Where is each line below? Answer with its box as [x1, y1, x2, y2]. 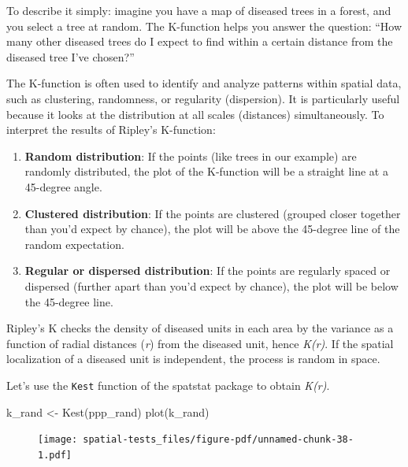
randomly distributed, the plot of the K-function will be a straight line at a [24, 163, 388, 180]
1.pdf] [38, 449, 72, 461]
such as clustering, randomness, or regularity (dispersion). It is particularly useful [6, 90, 400, 106]
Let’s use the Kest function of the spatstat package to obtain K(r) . [6, 376, 330, 393]
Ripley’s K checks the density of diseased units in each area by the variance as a [6, 320, 394, 336]
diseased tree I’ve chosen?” [6, 48, 135, 65]
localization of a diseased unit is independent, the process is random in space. [6, 350, 380, 367]
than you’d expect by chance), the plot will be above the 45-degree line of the [24, 221, 400, 237]
